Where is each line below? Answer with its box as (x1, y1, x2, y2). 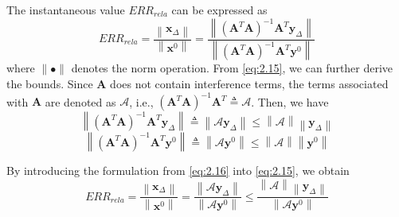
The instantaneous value (6, 2, 125, 17)
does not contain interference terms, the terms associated (110, 76, 389, 92)
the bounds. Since (6, 76, 93, 92)
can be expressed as (171, 2, 268, 17)
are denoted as (45, 93, 116, 110)
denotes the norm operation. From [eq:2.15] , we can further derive (71, 60, 393, 76)
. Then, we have (251, 93, 329, 110)
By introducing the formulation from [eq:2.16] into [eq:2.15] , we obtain (6, 162, 350, 179)
